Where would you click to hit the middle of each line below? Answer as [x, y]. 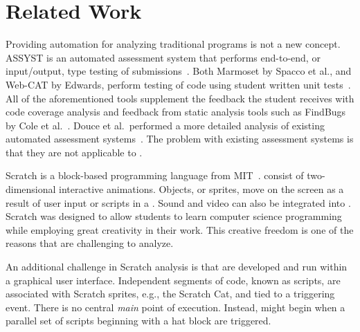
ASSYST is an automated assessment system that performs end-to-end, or [163, 57]
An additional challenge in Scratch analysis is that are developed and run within [177, 267]
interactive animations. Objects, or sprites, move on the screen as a [201, 189]
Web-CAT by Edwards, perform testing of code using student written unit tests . [178, 84]
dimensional [31, 189]
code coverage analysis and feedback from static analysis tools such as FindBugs [176, 112]
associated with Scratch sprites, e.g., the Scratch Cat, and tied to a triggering [170, 294]
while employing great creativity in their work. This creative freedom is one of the [180, 229]
